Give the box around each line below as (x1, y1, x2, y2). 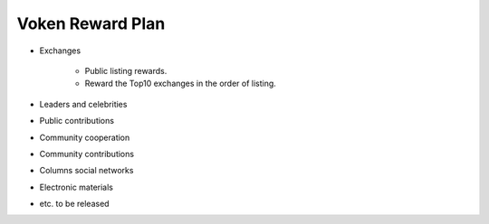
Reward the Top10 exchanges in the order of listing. (84, 78, 276, 89)
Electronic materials (39, 182, 113, 192)
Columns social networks (39, 165, 134, 176)
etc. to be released (39, 199, 110, 210)
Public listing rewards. (84, 65, 168, 76)
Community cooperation (39, 132, 130, 143)
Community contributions (39, 148, 135, 159)
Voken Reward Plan (16, 14, 166, 33)
